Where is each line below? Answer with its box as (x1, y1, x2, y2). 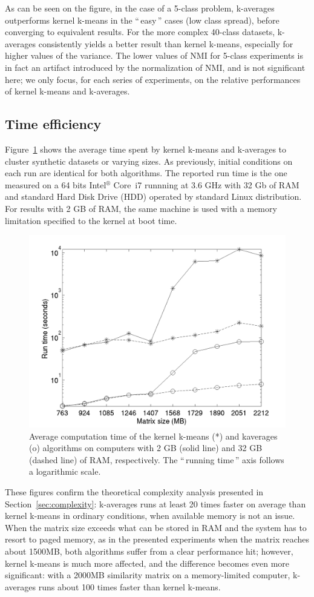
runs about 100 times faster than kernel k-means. (38, 580, 221, 593)
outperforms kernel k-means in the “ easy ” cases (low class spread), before (5, 13, 280, 26)
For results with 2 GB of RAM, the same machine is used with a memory (5, 202, 277, 214)
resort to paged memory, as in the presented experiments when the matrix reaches (5, 533, 310, 546)
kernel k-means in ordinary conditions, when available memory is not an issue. (5, 509, 295, 522)
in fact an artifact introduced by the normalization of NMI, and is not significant (5, 61, 306, 73)
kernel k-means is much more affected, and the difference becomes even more (5, 556, 290, 569)
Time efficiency (5, 114, 102, 133)
